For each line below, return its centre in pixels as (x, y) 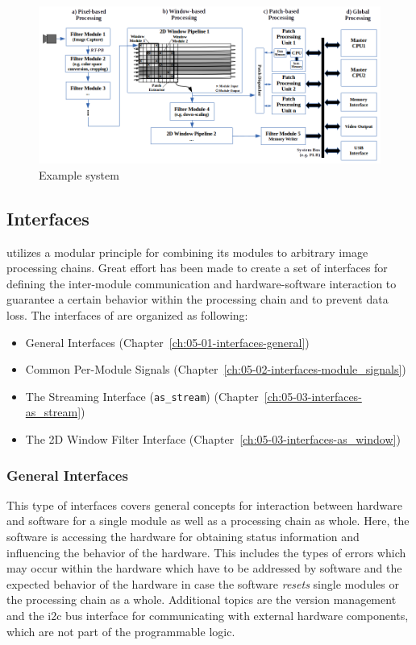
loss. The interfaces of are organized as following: (127, 314)
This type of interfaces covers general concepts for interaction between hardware (204, 504)
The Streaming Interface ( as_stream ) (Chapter (142, 396)
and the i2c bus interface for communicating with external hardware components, (208, 615)
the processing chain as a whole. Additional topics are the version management (202, 600)
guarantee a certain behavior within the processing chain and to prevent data (198, 299)
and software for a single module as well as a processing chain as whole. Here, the (208, 521)
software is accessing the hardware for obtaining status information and (183, 536)
